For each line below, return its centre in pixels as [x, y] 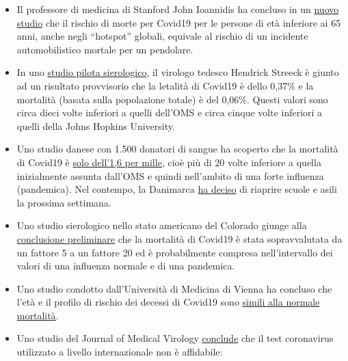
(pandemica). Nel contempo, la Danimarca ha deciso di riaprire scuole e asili [177, 189]
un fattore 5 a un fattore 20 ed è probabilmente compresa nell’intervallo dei [175, 252]
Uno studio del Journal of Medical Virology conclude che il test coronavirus [175, 338]
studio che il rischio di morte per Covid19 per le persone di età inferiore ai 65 [179, 22]
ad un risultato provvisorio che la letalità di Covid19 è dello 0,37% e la [165, 85]
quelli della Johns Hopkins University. [96, 125]
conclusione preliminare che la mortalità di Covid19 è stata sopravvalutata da [179, 238]
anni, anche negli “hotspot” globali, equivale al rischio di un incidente [162, 36]
